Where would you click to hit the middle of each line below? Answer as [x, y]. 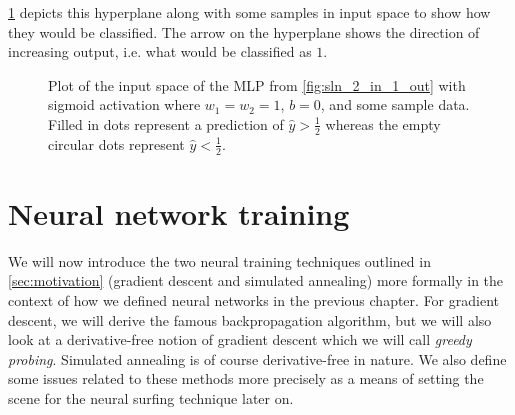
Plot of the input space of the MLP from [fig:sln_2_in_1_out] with [257, 84]
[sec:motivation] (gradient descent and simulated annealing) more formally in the [256, 280]
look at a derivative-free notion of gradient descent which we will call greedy [240, 339]
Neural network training [179, 212]
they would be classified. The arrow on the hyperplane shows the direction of [244, 31]
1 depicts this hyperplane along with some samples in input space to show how [249, 12]
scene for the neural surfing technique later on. [151, 397]
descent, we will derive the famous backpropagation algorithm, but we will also [250, 319]
